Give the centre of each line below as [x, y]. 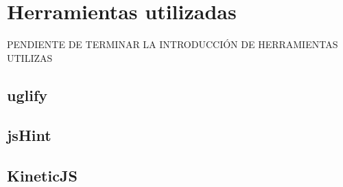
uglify [27, 95]
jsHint [29, 135]
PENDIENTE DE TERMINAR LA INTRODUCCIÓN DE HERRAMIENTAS [173, 44]
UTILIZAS [30, 57]
